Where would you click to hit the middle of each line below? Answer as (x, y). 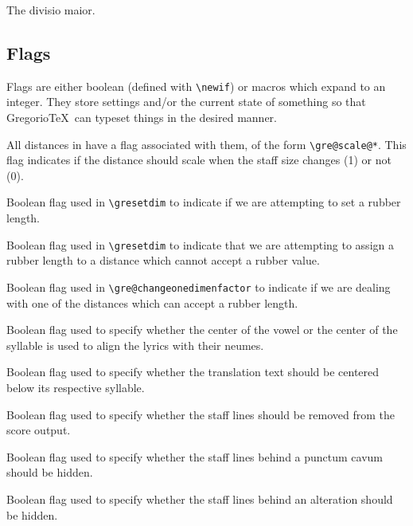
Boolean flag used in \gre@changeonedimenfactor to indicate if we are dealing (199, 287)
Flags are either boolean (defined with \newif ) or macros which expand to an (196, 86)
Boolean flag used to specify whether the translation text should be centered (193, 372)
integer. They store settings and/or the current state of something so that (186, 102)
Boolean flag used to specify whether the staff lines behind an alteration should (200, 499)
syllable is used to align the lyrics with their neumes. (135, 345)
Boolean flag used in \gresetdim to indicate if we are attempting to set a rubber (204, 202)
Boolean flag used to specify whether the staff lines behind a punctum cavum (195, 456)
